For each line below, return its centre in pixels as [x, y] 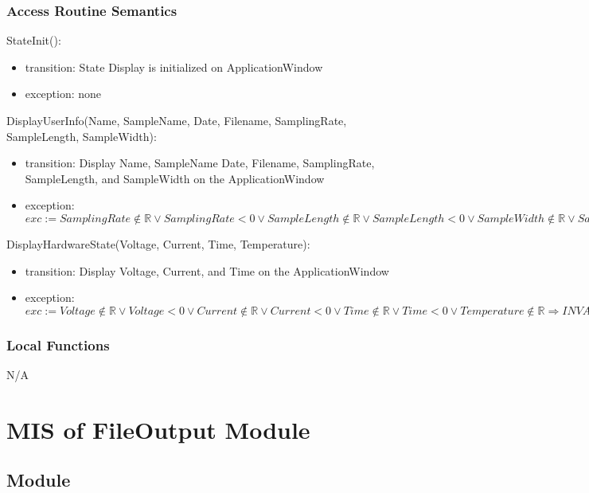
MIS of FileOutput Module [158, 429]
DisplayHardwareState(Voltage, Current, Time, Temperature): [158, 243]
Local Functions [58, 344]
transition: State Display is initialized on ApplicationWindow [174, 67]
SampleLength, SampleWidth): [82, 136]
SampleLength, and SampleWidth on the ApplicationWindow [175, 178]
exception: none [63, 94]
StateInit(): [34, 40]
